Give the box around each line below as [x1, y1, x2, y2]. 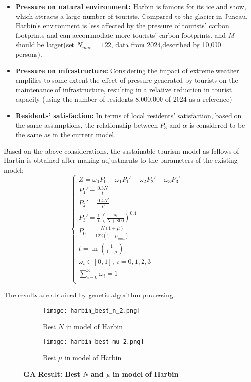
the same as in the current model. [15, 129, 116, 139]
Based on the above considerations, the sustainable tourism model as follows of [4, 145, 239, 156]
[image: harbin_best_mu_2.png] [43, 338, 144, 346]
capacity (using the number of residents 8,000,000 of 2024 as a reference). [15, 94, 234, 104]
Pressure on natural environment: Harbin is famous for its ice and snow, [15, 1, 246, 11]
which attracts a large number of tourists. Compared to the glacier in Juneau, [15, 11, 248, 21]
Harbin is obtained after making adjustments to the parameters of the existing [4, 155, 238, 165]
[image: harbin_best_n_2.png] [43, 307, 141, 314]
